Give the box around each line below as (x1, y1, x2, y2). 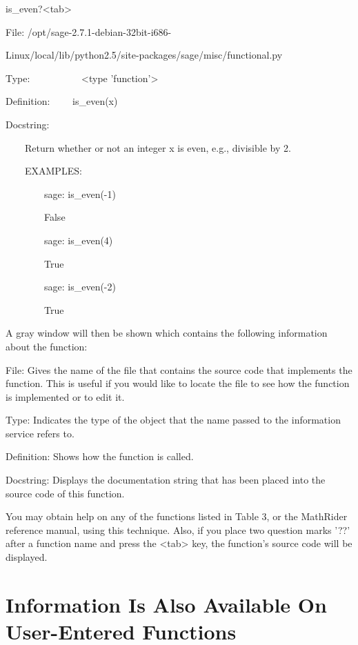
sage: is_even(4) (43, 232, 113, 247)
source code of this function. (6, 486, 125, 500)
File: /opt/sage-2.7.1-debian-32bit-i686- (6, 24, 172, 39)
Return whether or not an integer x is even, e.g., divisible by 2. (24, 140, 291, 155)
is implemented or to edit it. (6, 389, 125, 404)
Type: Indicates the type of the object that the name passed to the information (6, 413, 341, 427)
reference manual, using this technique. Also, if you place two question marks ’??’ (6, 522, 350, 537)
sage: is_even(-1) (43, 186, 116, 201)
